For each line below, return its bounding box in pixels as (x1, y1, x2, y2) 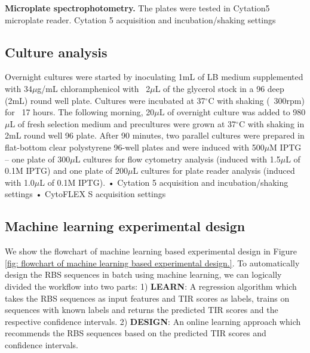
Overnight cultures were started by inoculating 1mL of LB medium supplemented (5, 70, 303, 83)
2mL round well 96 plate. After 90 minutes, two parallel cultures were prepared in (5, 129, 305, 142)
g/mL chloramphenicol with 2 (37, 82, 151, 94)
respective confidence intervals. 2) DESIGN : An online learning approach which (5, 315, 301, 327)
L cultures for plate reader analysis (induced (133, 164, 295, 177)
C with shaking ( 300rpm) (208, 94, 305, 106)
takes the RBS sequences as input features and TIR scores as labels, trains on (5, 291, 290, 304)
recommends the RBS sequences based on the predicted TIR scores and (5, 327, 266, 339)
